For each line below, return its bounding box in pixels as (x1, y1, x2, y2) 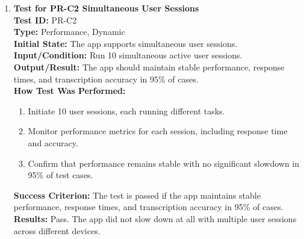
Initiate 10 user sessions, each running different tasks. (28, 104, 225, 117)
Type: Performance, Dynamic (13, 25, 125, 38)
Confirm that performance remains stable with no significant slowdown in (28, 157, 300, 169)
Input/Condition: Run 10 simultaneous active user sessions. (13, 49, 243, 61)
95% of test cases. (28, 169, 93, 181)
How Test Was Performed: (13, 84, 126, 97)
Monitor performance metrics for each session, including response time (28, 125, 288, 137)
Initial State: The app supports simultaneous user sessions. (13, 37, 238, 49)
